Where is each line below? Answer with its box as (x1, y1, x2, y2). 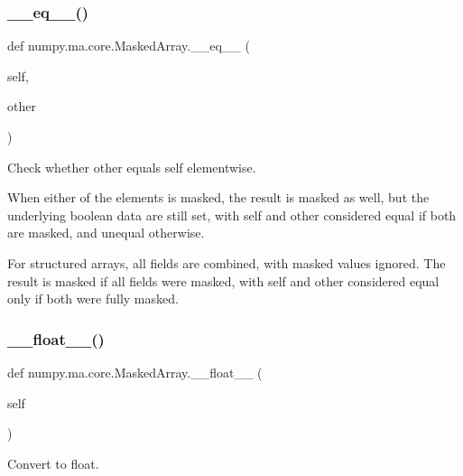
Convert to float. (7, 453, 99, 472)
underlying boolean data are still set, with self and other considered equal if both (7, 205, 457, 224)
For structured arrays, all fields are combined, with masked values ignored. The (7, 253, 446, 272)
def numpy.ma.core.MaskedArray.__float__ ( (7, 362, 263, 381)
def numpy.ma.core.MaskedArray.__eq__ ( (7, 36, 250, 55)
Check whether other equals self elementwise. (7, 157, 256, 176)
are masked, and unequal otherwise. (7, 223, 205, 242)
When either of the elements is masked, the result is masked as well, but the (7, 188, 430, 207)
